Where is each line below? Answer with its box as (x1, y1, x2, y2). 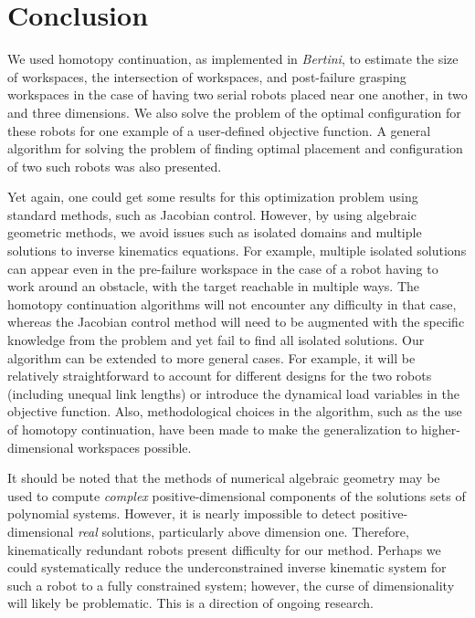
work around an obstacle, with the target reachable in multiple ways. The (7, 277, 420, 296)
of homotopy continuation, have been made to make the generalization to (7, 420, 417, 438)
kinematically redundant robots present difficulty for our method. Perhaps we (7, 539, 441, 559)
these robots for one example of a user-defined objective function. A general (7, 120, 431, 140)
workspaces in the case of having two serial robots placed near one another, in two (7, 85, 468, 104)
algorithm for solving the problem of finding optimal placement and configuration (7, 139, 463, 158)
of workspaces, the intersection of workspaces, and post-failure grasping (7, 67, 406, 86)
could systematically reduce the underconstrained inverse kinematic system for (7, 558, 447, 577)
